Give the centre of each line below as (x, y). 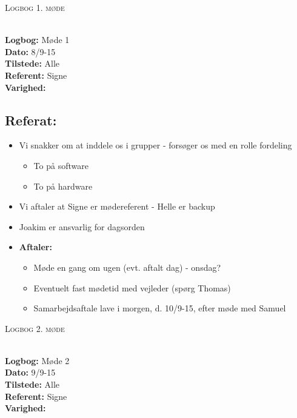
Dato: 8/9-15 (30, 51)
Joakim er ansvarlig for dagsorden (82, 226)
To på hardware (63, 186)
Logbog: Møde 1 (37, 40)
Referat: (31, 120)
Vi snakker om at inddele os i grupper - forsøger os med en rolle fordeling (155, 145)
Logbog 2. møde (35, 328)
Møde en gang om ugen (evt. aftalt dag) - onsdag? (127, 267)
